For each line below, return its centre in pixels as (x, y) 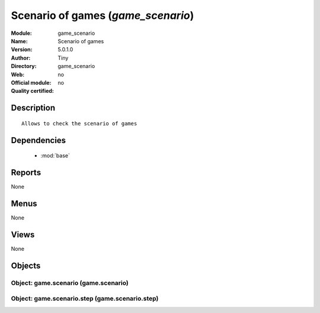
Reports (26, 172)
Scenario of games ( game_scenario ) (103, 15)
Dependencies (39, 140)
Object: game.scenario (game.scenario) (70, 283)
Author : (21, 58)
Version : (22, 50)
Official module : (31, 82)
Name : (19, 41)
